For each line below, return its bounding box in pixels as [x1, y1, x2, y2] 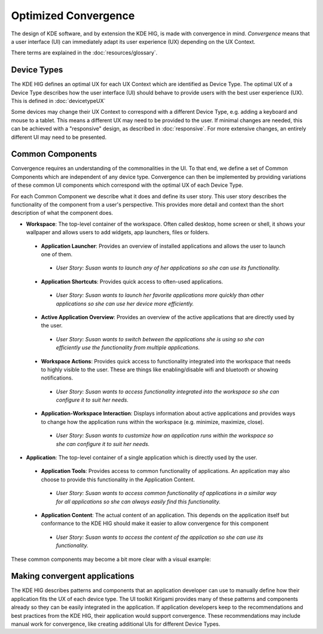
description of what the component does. [11, 210, 114, 217]
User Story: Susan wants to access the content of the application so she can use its [56, 533, 263, 541]
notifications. [41, 374, 74, 381]
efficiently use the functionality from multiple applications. [56, 344, 200, 351]
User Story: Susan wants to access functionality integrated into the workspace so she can [56, 388, 279, 395]
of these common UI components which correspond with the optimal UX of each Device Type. [11, 181, 243, 189]
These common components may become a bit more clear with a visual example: [11, 556, 211, 563]
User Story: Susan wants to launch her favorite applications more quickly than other [56, 292, 264, 299]
